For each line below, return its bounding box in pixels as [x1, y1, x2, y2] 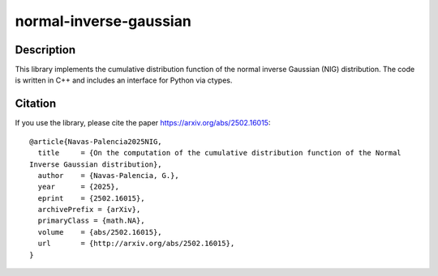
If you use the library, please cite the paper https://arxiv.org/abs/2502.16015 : [15, 118, 271, 128]
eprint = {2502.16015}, [37, 193, 145, 202]
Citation [15, 97, 57, 111]
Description [15, 43, 76, 57]
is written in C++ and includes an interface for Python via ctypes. [15, 75, 233, 85]
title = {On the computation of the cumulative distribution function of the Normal [37, 148, 401, 158]
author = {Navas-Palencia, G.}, [37, 171, 180, 180]
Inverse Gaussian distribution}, [29, 159, 162, 169]
